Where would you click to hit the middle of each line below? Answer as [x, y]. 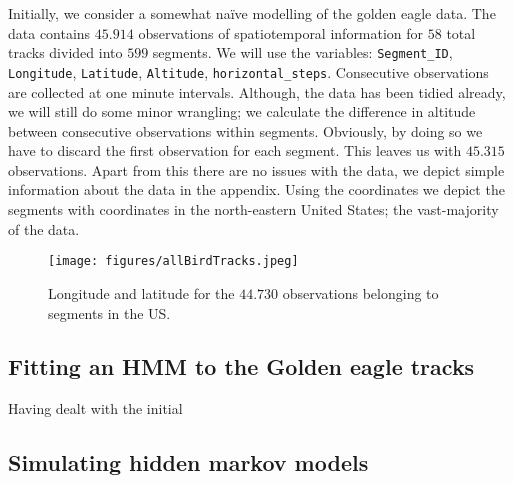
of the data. [44, 228]
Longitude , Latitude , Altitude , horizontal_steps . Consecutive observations [248, 71]
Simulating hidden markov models [188, 462]
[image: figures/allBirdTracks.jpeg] [173, 261]
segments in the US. [109, 312]
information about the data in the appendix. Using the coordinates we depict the [256, 189]
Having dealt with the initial [95, 408]
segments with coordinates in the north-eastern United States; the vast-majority [253, 209]
